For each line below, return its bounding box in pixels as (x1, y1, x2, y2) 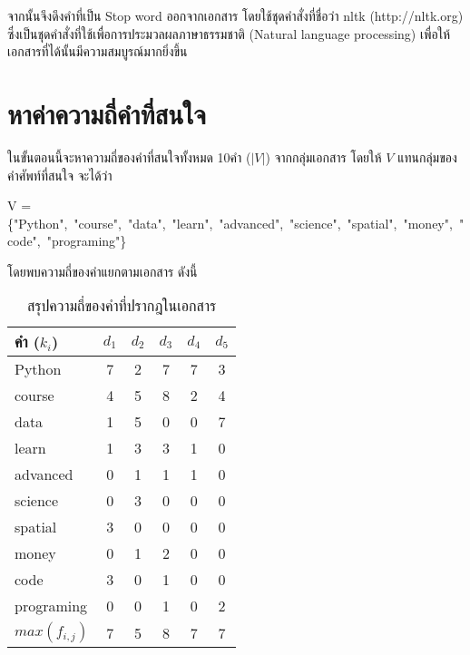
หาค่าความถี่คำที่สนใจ (7, 94, 206, 132)
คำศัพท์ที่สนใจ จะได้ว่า (7, 165, 113, 184)
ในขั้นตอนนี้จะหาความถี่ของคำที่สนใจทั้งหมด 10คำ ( (7, 147, 251, 166)
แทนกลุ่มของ (397, 147, 457, 166)
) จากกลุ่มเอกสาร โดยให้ (265, 147, 382, 166)
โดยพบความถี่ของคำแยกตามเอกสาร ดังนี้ (7, 261, 198, 280)
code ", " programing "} (7, 231, 127, 250)
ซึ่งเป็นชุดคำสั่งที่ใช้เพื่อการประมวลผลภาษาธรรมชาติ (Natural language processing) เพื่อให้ (7, 24, 451, 43)
